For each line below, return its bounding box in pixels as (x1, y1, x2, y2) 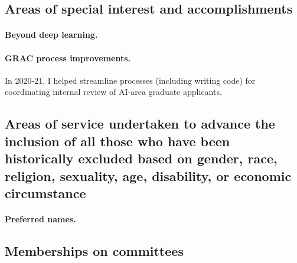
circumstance (5, 183, 86, 202)
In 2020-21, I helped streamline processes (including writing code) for (5, 74, 256, 86)
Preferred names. (5, 212, 76, 225)
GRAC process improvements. (5, 51, 130, 64)
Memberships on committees (5, 241, 184, 259)
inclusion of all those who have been (5, 131, 230, 150)
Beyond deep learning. (5, 28, 98, 41)
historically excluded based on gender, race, (5, 149, 278, 167)
